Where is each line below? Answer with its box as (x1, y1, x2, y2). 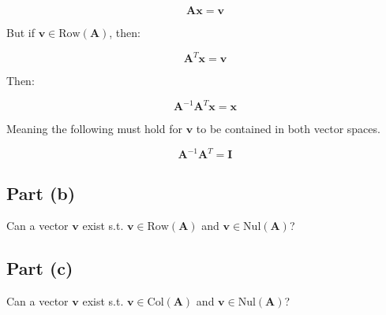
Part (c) (6, 256, 73, 280)
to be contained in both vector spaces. (196, 120, 380, 137)
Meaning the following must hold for (6, 120, 182, 137)
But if (6, 24, 35, 40)
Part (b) (6, 180, 76, 205)
